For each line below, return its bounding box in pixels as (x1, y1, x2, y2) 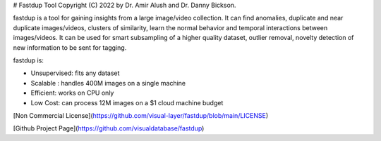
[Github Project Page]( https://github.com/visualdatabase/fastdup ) (13, 124, 205, 133)
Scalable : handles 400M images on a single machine (30, 79, 186, 87)
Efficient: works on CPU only (30, 88, 114, 98)
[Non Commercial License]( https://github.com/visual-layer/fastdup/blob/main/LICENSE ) (13, 111, 269, 119)
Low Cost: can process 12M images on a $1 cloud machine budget (30, 98, 224, 107)
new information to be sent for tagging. (13, 43, 127, 52)
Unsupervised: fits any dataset (30, 69, 120, 77)
